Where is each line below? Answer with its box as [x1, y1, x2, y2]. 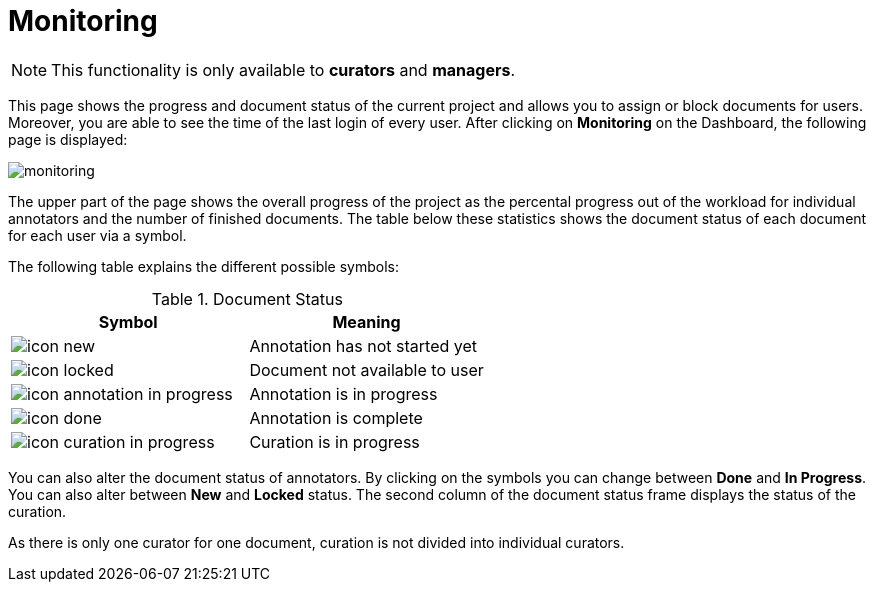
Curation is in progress [249, 431, 420, 452]
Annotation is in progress [249, 383, 438, 404]
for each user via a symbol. [8, 226, 187, 244]
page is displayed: [8, 130, 128, 148]
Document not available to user [249, 359, 484, 380]
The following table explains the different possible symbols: [8, 257, 400, 275]
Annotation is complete [249, 407, 423, 428]
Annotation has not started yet [249, 335, 477, 356]
